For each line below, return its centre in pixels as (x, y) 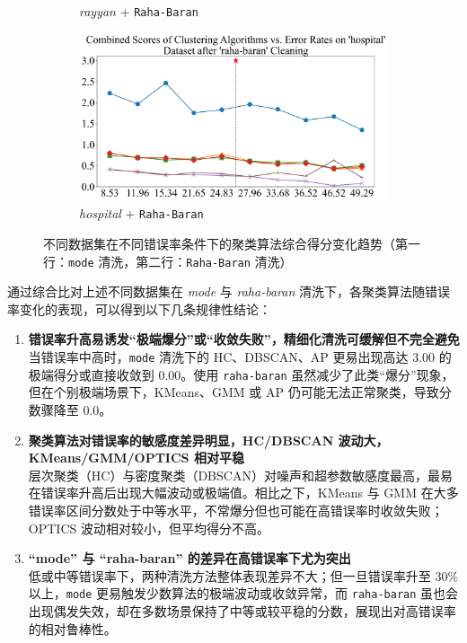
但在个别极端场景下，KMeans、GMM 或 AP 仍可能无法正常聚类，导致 (233, 392)
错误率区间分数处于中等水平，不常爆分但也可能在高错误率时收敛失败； (236, 510)
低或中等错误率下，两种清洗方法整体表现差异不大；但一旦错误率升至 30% (243, 575)
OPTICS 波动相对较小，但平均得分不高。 (149, 528)
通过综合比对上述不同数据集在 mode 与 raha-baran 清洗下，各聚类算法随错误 (229, 291)
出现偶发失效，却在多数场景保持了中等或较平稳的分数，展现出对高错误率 (242, 610)
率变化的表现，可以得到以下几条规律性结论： (139, 308)
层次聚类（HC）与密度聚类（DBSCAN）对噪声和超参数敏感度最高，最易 (240, 475)
